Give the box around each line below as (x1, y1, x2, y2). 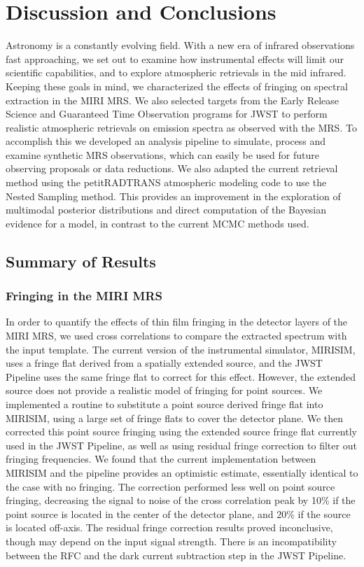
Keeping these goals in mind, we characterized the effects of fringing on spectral (6, 78, 348, 93)
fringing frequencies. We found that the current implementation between (6, 451, 316, 466)
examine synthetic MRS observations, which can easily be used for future (6, 147, 319, 162)
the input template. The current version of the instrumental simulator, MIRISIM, (6, 342, 356, 356)
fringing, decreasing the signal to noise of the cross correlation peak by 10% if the (6, 493, 356, 507)
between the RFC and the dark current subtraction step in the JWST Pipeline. (6, 547, 346, 562)
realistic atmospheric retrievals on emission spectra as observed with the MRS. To (6, 120, 357, 134)
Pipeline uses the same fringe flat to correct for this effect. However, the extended (6, 369, 356, 384)
